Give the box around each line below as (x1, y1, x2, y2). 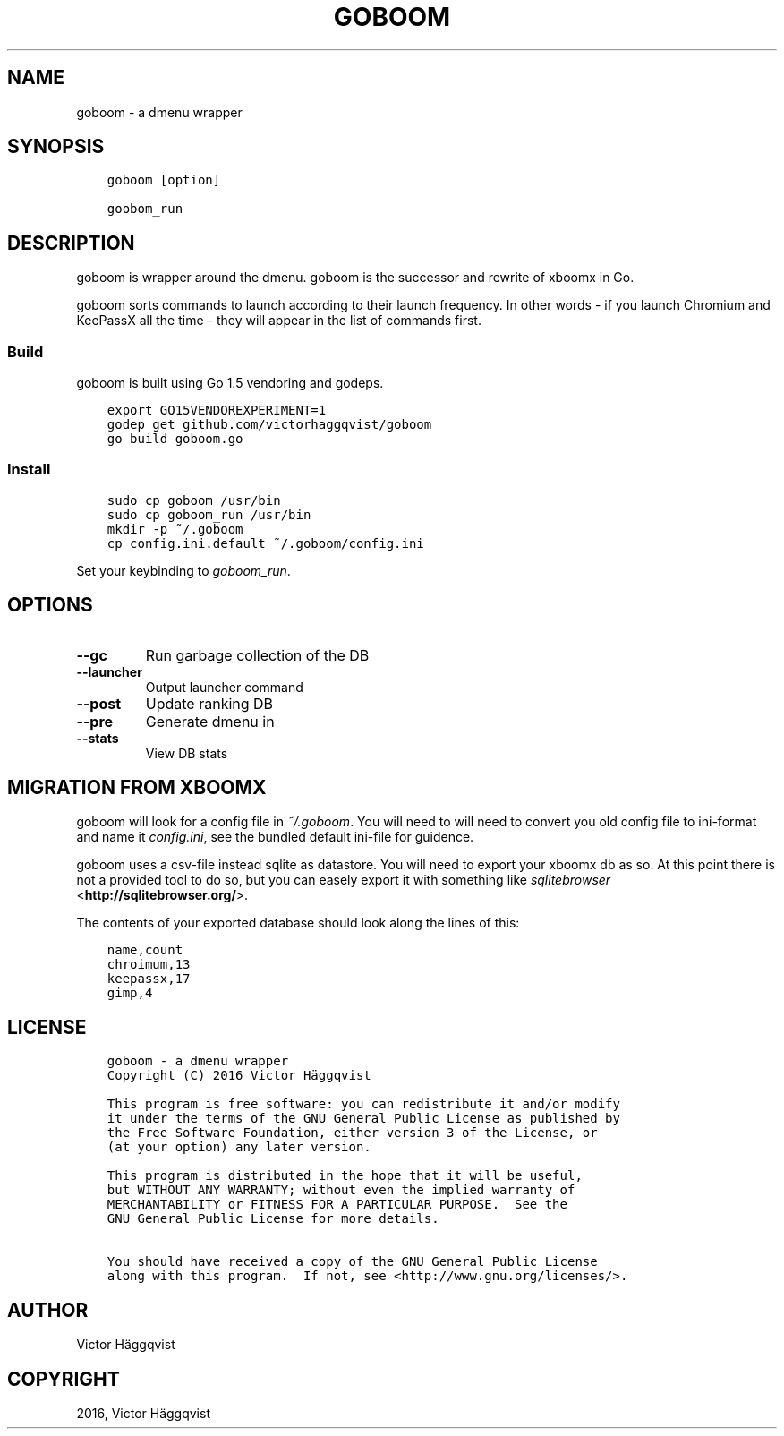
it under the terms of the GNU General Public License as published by (107, 1111, 620, 1126)
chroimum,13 (107, 957, 191, 972)
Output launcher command (145, 679, 303, 695)
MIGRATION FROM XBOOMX (7, 776, 267, 799)
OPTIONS (7, 594, 93, 617)
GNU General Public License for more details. (107, 1211, 439, 1227)
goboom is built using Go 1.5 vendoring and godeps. (76, 375, 384, 391)
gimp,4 (107, 986, 153, 1001)
